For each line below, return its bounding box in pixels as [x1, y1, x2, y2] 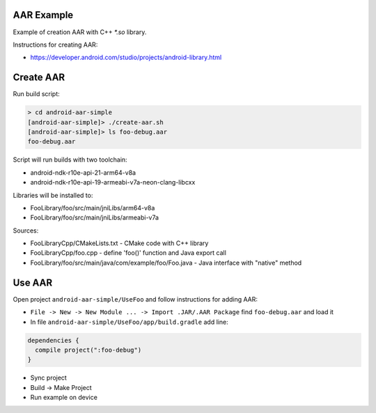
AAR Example [13, 9, 74, 21]
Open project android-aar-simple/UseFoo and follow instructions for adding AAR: [13, 295, 258, 303]
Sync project [30, 373, 68, 382]
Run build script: [13, 90, 61, 98]
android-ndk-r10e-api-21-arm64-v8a [30, 168, 136, 177]
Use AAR [13, 276, 53, 288]
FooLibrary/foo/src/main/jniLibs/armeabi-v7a [30, 213, 159, 222]
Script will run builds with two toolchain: [13, 155, 128, 164]
